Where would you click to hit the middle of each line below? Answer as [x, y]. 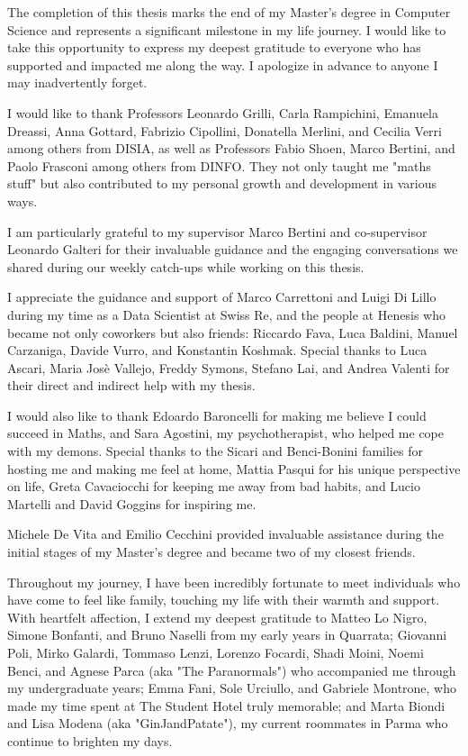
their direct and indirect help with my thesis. [131, 385]
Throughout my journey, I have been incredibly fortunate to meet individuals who [234, 582]
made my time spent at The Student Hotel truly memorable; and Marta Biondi [226, 705]
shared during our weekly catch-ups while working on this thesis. [186, 266]
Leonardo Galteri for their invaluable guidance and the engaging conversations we [233, 249]
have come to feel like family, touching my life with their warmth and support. [224, 600]
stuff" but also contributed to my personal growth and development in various [222, 183]
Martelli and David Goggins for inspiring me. [132, 503]
